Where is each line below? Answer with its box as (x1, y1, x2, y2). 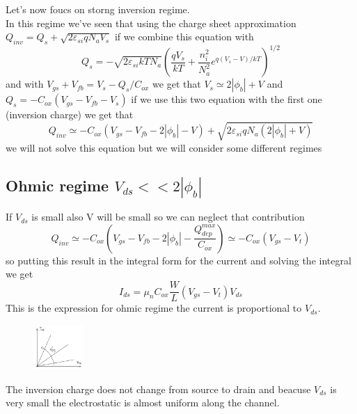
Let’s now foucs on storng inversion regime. (6, 2, 190, 16)
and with (6, 77, 44, 91)
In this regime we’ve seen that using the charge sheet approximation (6, 15, 296, 30)
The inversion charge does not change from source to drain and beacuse (6, 381, 311, 396)
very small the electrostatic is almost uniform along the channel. (6, 395, 280, 410)
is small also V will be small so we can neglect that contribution (31, 209, 305, 224)
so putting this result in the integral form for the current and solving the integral (6, 253, 351, 267)
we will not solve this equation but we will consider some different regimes (6, 140, 322, 154)
